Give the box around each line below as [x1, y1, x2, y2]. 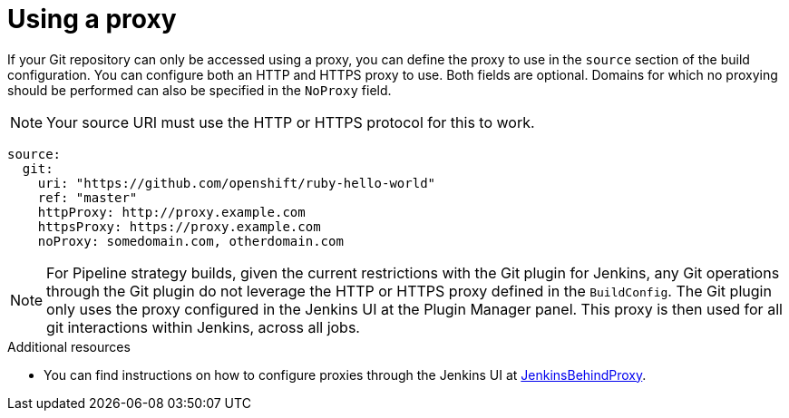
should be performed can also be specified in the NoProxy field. [7, 82, 392, 98]
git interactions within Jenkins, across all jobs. [46, 317, 360, 336]
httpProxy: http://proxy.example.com [37, 204, 306, 219]
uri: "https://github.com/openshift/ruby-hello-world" [37, 175, 436, 190]
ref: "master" [37, 190, 138, 205]
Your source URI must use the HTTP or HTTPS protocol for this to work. [46, 112, 535, 131]
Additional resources [7, 338, 131, 355]
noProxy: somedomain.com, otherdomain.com [37, 233, 344, 248]
